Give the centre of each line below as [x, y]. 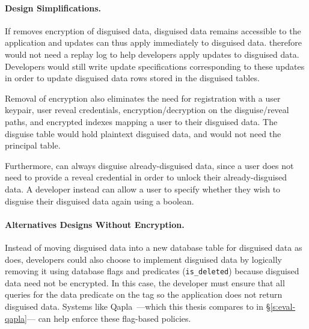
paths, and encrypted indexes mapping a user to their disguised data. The [141, 121]
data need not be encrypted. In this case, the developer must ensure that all [145, 282]
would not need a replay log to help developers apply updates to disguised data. [152, 54]
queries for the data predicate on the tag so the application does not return [144, 294]
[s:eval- [283, 306]
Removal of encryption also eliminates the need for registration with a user [143, 98]
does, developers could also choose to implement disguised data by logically [143, 259]
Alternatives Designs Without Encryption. [95, 224]
